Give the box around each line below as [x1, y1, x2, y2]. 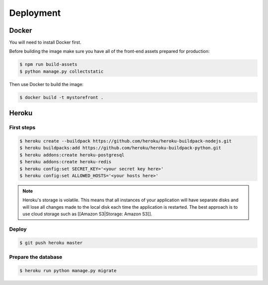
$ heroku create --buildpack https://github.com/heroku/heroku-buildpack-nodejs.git [19, 138, 232, 143]
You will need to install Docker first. [9, 40, 81, 46]
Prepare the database [9, 253, 63, 260]
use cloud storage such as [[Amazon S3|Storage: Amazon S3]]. [22, 211, 152, 217]
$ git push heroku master [19, 240, 83, 245]
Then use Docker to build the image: [9, 81, 84, 87]
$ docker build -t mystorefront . [19, 95, 104, 100]
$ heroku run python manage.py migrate [19, 268, 117, 273]
